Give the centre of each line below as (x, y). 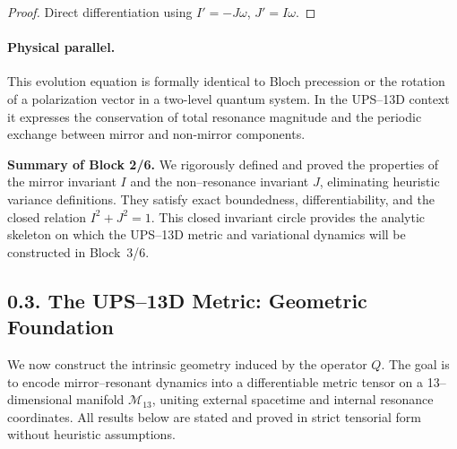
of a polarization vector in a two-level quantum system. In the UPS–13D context (228, 98)
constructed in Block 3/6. (78, 251)
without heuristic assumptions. (91, 434)
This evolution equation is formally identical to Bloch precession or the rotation (226, 81)
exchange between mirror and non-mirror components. (156, 134)
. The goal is (415, 363)
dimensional (40, 399)
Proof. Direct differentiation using (100, 12)
